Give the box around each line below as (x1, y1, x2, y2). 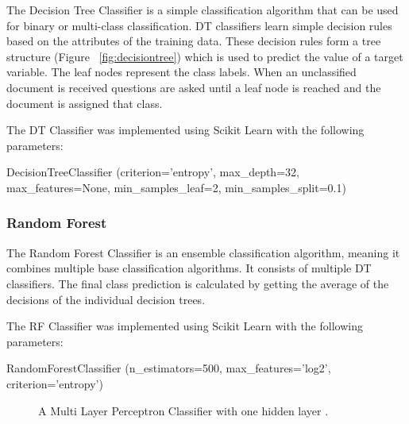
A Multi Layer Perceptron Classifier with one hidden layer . (38, 402, 329, 418)
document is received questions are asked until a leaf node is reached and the (6, 79, 381, 95)
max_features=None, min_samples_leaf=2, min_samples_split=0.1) (6, 179, 346, 195)
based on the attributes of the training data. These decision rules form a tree (6, 33, 381, 49)
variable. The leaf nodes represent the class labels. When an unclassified (6, 64, 357, 80)
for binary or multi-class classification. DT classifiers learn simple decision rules (6, 17, 392, 33)
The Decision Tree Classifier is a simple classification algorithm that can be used (6, 2, 399, 17)
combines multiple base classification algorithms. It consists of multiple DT (6, 260, 372, 276)
